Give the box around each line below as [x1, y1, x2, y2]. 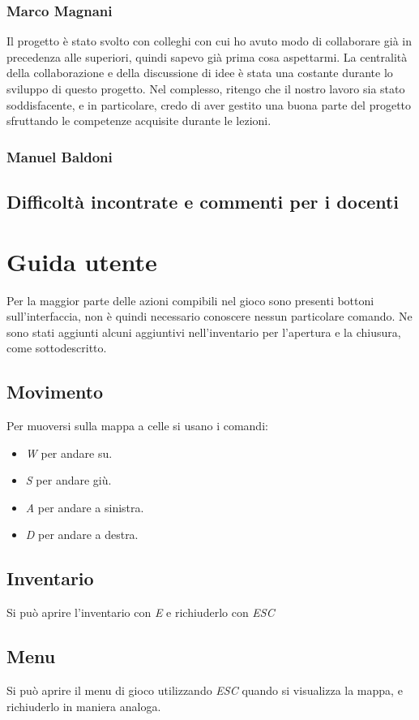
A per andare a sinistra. [25, 498, 144, 515]
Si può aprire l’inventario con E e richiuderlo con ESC [6, 604, 275, 621]
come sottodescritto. [6, 339, 107, 356]
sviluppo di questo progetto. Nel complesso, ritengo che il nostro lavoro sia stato [6, 80, 405, 97]
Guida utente [6, 244, 157, 278]
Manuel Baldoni [6, 146, 113, 166]
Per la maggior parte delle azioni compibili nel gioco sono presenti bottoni [6, 291, 374, 308]
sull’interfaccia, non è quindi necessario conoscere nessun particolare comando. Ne [6, 308, 413, 325]
